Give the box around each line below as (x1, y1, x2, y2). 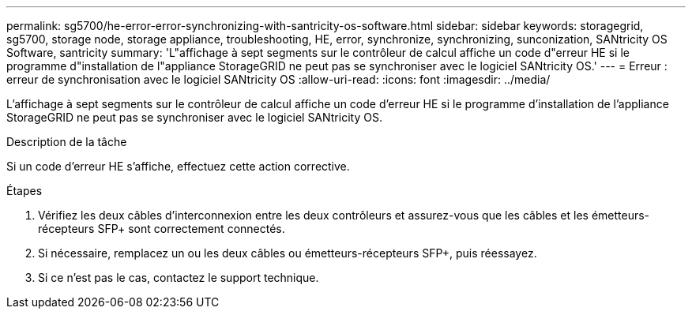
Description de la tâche (6, 135, 127, 148)
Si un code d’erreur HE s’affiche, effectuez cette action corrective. (6, 159, 350, 173)
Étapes (6, 184, 43, 197)
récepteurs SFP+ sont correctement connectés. (38, 222, 285, 235)
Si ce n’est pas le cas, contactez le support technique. (38, 271, 319, 284)
